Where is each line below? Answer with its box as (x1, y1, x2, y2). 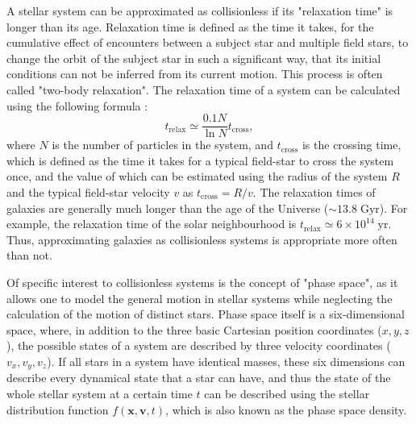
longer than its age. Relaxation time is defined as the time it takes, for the (6, 18, 374, 35)
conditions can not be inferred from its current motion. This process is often (6, 65, 383, 82)
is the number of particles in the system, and (52, 136, 273, 153)
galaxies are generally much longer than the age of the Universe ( (6, 199, 329, 216)
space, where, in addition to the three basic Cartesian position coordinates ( (6, 321, 382, 338)
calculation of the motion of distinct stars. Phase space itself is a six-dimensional (6, 306, 406, 322)
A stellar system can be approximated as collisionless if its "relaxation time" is (6, 2, 393, 19)
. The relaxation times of (252, 184, 376, 200)
